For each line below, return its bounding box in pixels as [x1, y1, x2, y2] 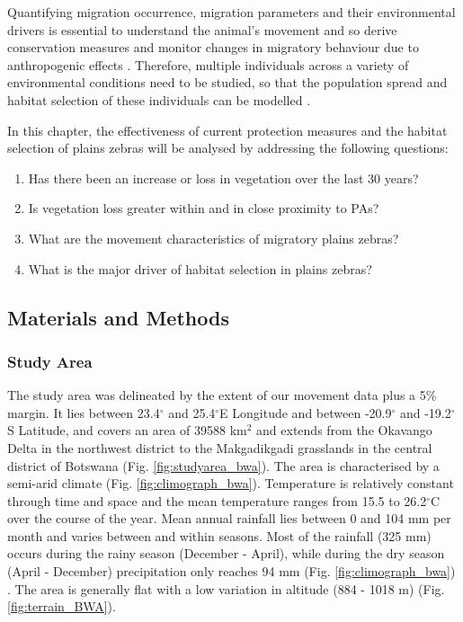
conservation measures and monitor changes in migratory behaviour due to [7, 38, 419, 57]
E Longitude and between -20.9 [219, 403, 392, 422]
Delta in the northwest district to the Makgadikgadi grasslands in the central [7, 438, 432, 457]
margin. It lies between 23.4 [7, 403, 160, 422]
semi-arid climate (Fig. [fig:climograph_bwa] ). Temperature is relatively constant [7, 474, 454, 493]
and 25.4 [168, 403, 216, 422]
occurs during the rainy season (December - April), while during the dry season [7, 544, 445, 563]
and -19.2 [399, 403, 451, 422]
